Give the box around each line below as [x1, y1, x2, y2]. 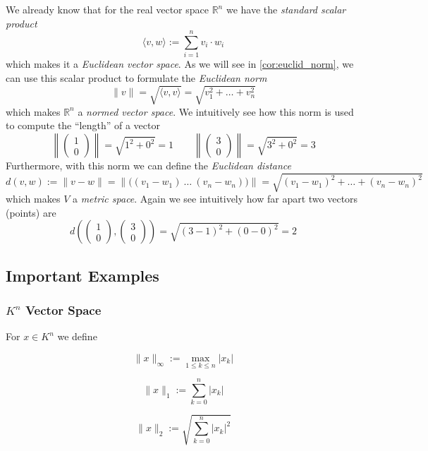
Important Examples [6, 264, 159, 286]
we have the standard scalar [226, 2, 346, 16]
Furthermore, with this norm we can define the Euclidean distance [6, 158, 291, 173]
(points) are [6, 205, 56, 220]
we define [57, 329, 97, 344]
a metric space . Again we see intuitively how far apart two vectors [72, 191, 358, 206]
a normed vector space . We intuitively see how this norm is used [78, 104, 354, 119]
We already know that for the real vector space [6, 2, 209, 16]
